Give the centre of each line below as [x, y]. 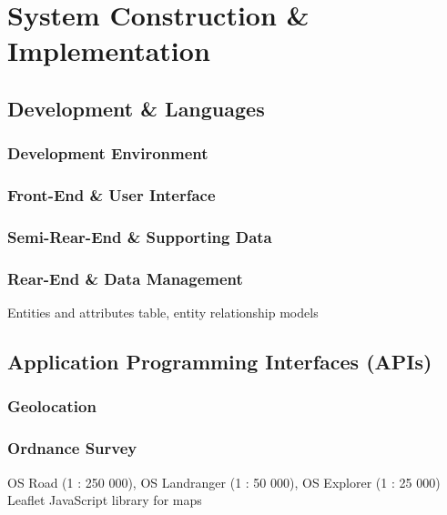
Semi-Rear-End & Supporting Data [140, 236]
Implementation [109, 50]
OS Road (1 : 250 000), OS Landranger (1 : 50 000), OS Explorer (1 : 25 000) [224, 482]
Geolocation [52, 406]
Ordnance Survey [72, 448]
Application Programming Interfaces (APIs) [220, 362]
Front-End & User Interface [112, 195]
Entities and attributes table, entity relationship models [163, 313]
